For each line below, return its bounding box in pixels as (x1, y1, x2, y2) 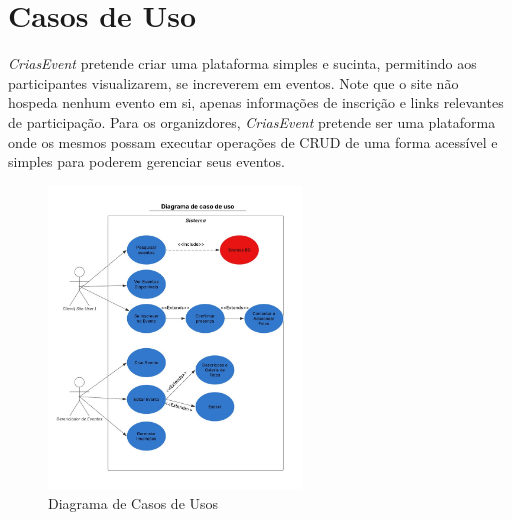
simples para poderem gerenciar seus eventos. (8, 151, 286, 172)
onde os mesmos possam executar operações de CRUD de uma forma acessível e (8, 131, 498, 152)
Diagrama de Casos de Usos (48, 492, 219, 513)
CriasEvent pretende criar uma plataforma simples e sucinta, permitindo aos (8, 53, 477, 74)
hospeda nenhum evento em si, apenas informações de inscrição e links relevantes (8, 92, 504, 113)
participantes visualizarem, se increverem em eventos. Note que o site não (8, 72, 459, 93)
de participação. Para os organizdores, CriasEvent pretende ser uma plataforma (8, 111, 496, 132)
